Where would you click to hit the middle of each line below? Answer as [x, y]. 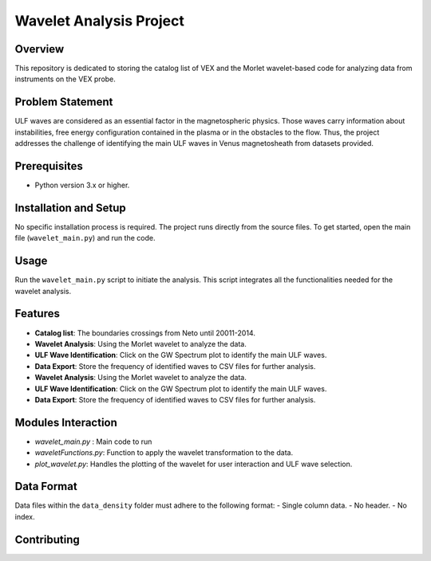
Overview [40, 49]
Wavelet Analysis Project [100, 21]
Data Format [46, 486]
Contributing [47, 539]
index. [25, 516]
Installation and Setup [71, 208]
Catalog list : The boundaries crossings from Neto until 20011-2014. [145, 333]
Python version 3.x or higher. [82, 185]
